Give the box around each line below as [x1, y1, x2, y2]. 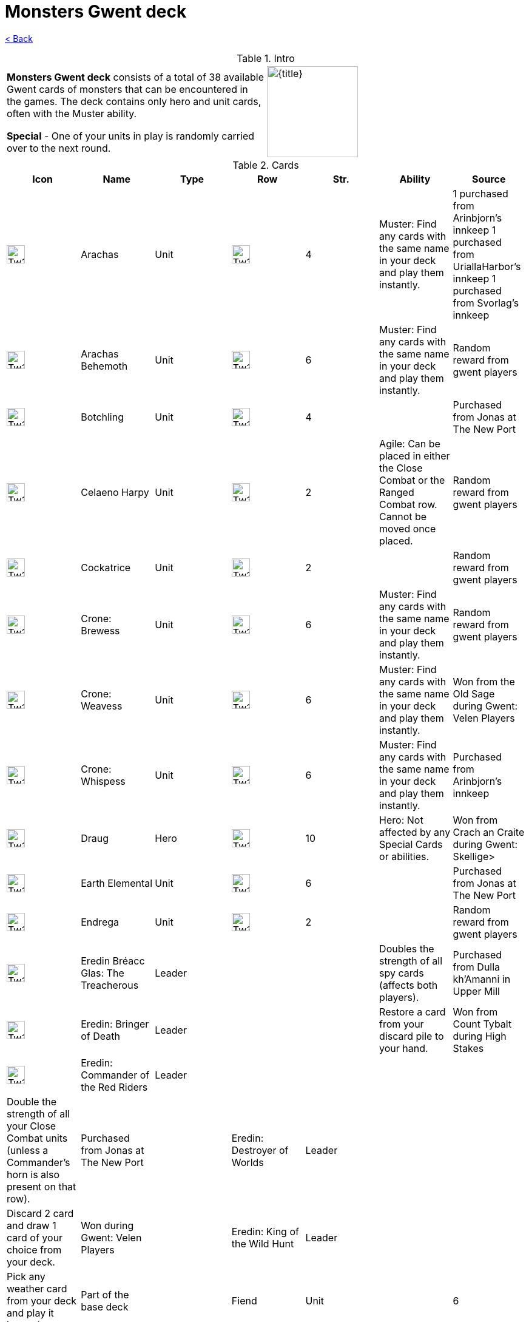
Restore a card [379, 1005, 446, 1018]
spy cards [379, 966, 424, 979]
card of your [7, 1231, 63, 1244]
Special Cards [379, 838, 443, 850]
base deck [81, 1300, 129, 1313]
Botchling [81, 410, 124, 423]
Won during [81, 1219, 134, 1232]
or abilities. [379, 850, 430, 863]
